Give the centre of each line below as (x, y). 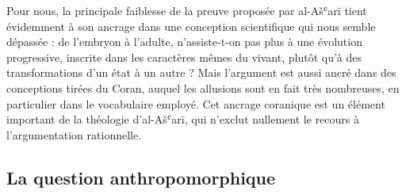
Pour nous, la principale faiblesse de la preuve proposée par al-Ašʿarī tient (187, 10)
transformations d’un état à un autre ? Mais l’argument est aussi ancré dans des (201, 72)
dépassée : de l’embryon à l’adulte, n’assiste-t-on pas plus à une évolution (184, 42)
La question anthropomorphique (141, 177)
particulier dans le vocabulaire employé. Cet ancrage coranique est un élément (196, 103)
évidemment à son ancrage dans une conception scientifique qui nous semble (191, 26)
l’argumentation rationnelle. (74, 134)
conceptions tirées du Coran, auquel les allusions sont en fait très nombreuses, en (203, 87)
